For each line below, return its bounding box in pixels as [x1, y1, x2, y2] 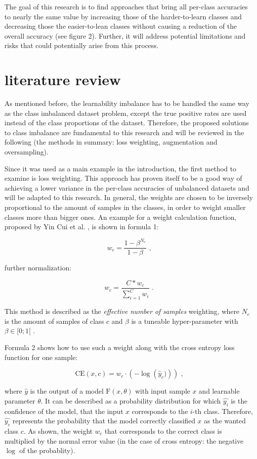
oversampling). [4, 147, 49, 157]
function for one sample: [4, 352, 78, 362]
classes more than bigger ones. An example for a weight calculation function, [4, 211, 237, 222]
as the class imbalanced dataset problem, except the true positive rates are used [4, 107, 247, 118]
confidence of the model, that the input [4, 406, 124, 416]
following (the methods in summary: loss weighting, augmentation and [4, 137, 217, 147]
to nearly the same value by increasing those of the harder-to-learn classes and [4, 11, 242, 21]
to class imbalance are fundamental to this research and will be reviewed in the [4, 127, 244, 137]
